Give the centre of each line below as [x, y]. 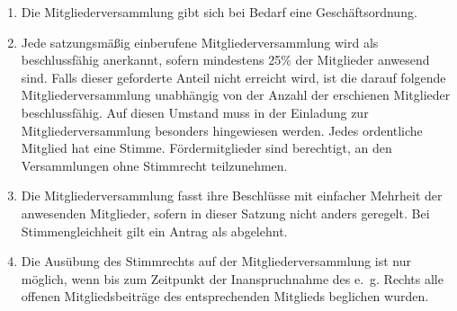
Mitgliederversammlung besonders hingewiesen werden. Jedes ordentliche [222, 130]
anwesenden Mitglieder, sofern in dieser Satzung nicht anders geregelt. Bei [225, 213]
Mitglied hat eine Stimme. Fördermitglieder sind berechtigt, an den [206, 148]
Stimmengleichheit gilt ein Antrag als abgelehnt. [154, 231]
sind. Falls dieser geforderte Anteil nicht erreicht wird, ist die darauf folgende [233, 77]
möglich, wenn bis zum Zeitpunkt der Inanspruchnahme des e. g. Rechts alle [232, 278]
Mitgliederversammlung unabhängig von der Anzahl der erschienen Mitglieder [236, 95]
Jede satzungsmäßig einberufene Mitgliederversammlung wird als [200, 42]
